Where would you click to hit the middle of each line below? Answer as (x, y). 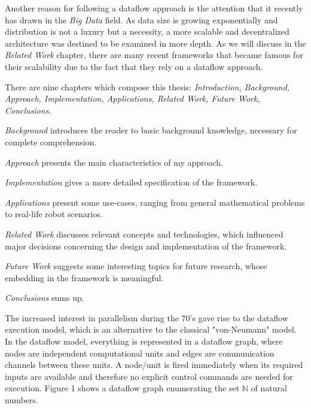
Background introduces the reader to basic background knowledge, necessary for (151, 130)
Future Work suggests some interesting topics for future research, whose (136, 266)
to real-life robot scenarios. (54, 214)
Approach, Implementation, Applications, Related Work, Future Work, (132, 98)
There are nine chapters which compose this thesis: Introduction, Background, (147, 86)
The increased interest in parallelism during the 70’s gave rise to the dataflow (147, 317)
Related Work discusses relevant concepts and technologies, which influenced (144, 234)
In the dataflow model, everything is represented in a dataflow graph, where (144, 341)
